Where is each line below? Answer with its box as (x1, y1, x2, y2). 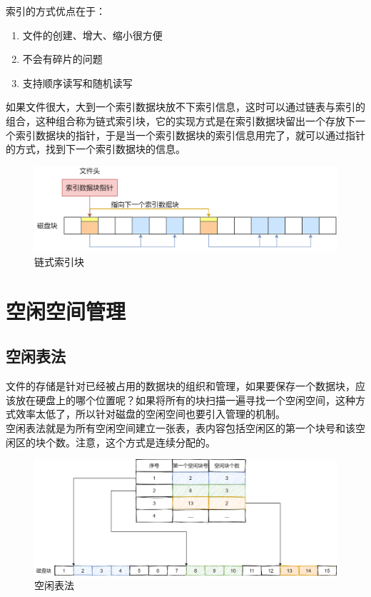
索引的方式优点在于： (6, 4, 106, 18)
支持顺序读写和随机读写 (22, 75, 133, 90)
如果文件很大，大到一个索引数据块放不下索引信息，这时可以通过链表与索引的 (6, 99, 365, 114)
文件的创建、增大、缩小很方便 (22, 27, 163, 42)
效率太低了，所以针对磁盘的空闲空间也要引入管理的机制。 (15, 406, 285, 421)
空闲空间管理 (6, 296, 126, 325)
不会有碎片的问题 (22, 51, 103, 66)
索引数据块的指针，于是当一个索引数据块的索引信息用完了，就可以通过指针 (15, 127, 365, 142)
